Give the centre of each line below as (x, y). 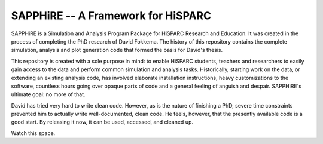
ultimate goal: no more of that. (48, 94)
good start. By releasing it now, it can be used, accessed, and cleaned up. (102, 122)
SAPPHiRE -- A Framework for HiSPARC (111, 16)
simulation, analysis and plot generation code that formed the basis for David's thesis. (117, 50)
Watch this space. (33, 133)
